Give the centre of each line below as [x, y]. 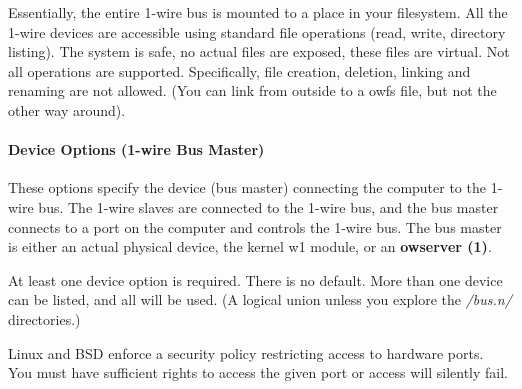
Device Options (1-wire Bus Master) [136, 149]
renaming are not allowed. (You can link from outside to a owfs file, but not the [252, 90]
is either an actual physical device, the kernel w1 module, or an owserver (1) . [250, 246]
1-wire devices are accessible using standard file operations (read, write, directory [257, 31]
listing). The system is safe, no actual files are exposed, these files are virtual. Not [259, 51]
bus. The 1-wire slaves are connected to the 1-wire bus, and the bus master [268, 206]
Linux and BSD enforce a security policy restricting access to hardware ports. [246, 352]
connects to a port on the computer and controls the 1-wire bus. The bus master [255, 226]
